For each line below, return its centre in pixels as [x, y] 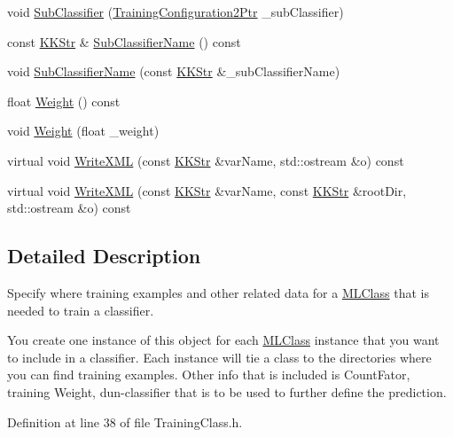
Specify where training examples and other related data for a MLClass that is [218, 292]
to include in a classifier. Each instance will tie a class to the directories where [219, 357]
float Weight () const [64, 101]
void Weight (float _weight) [83, 131]
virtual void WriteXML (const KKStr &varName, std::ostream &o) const [206, 160]
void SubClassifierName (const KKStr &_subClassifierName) [174, 71]
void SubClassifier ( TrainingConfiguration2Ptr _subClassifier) [176, 12]
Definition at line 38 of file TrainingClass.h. [125, 421]
